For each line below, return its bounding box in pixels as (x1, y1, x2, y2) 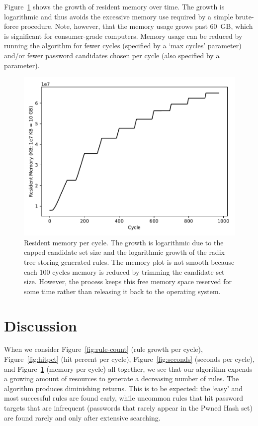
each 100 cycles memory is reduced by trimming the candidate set (24, 266, 225, 277)
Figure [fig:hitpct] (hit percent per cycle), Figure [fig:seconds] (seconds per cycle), (4, 354, 255, 364)
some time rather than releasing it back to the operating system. (24, 286, 221, 296)
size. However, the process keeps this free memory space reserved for (24, 276, 232, 287)
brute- (235, 11, 254, 21)
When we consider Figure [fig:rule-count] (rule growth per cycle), (4, 344, 203, 354)
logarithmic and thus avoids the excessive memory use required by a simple (4, 11, 233, 21)
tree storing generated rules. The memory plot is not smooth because (24, 256, 235, 267)
